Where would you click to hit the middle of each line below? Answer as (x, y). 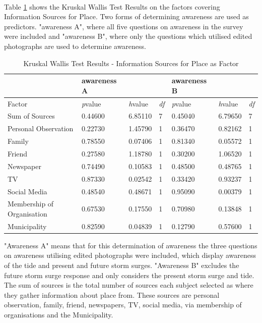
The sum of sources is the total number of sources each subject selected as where (129, 285)
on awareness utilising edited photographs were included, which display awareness (130, 255)
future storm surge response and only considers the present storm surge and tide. (129, 275)
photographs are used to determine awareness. (75, 46)
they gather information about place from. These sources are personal (112, 294)
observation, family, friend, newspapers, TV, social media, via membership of (123, 305)
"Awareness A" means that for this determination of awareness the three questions (131, 245)
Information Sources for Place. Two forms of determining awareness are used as (126, 16)
